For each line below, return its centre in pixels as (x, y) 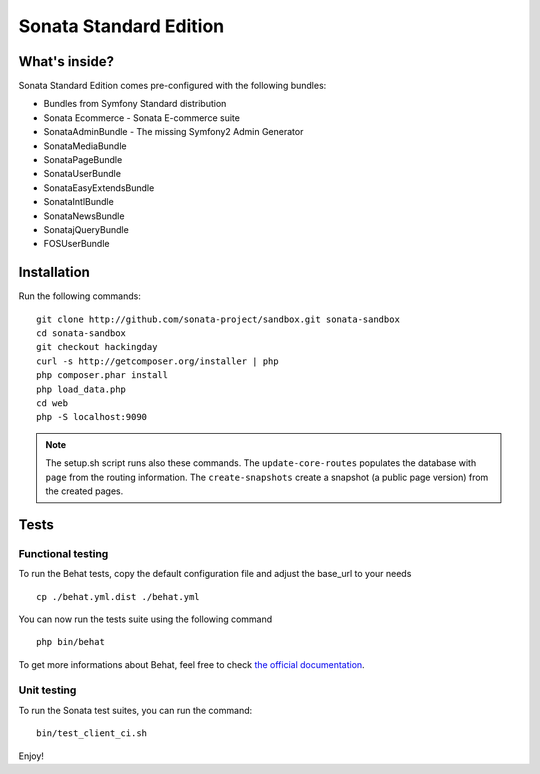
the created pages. (84, 491)
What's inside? (66, 61)
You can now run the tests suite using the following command (145, 619)
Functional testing (63, 553)
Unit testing (47, 690)
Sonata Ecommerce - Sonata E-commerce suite (141, 117)
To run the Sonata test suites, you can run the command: (135, 710)
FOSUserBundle (76, 244)
